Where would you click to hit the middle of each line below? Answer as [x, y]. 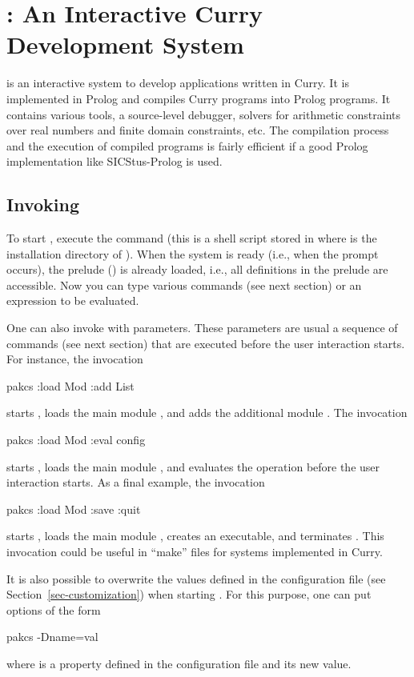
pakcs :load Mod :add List [70, 385]
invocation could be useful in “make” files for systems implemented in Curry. [195, 551]
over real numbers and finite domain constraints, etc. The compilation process [198, 130]
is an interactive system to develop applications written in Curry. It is [178, 83]
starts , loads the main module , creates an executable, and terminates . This [195, 536]
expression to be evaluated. [73, 300]
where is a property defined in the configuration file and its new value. [179, 663]
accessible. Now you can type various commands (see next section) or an [184, 284]
